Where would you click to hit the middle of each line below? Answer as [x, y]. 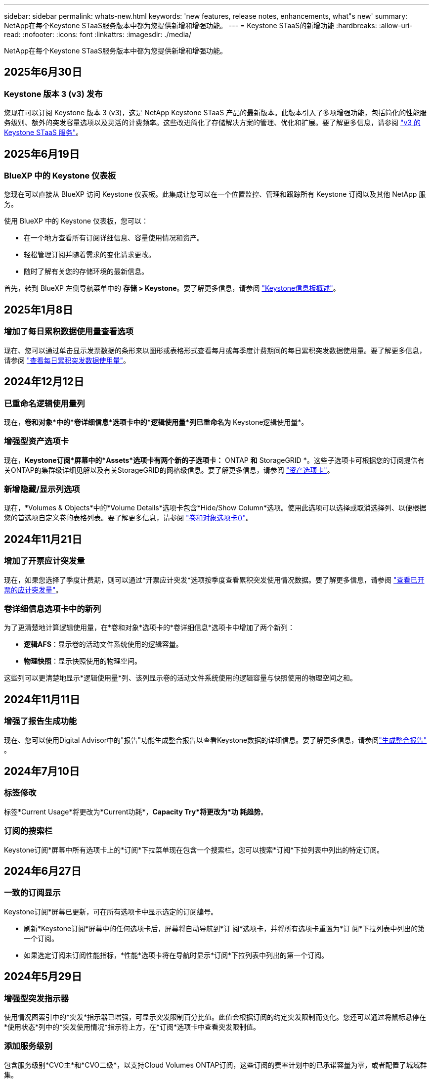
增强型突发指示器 [36, 998]
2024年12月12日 [44, 382]
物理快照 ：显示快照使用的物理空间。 [83, 661]
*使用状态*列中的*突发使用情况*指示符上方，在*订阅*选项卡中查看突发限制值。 [132, 1027]
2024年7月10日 [42, 771]
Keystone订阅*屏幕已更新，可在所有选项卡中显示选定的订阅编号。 [111, 911]
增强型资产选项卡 [36, 441]
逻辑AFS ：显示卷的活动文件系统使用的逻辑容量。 [103, 644]
